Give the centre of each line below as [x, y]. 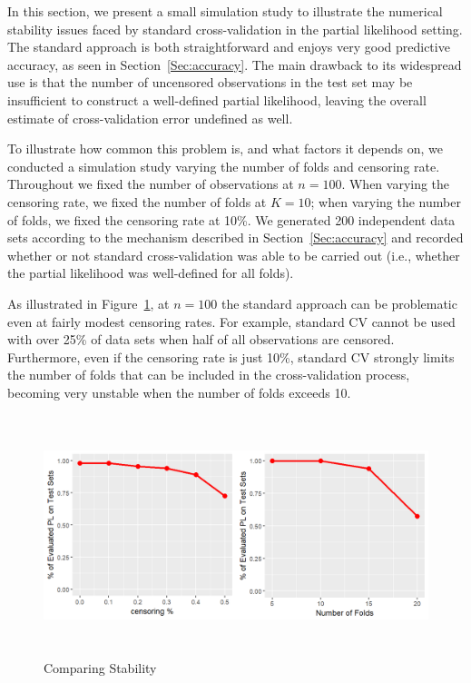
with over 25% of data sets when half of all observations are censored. [201, 339]
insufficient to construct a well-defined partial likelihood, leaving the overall [217, 99]
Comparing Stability [100, 667]
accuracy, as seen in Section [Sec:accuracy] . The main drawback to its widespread [235, 64]
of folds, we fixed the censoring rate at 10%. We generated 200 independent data [231, 219]
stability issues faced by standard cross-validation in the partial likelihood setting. [235, 29]
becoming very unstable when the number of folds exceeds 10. [179, 392]
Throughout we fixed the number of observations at [151, 184]
